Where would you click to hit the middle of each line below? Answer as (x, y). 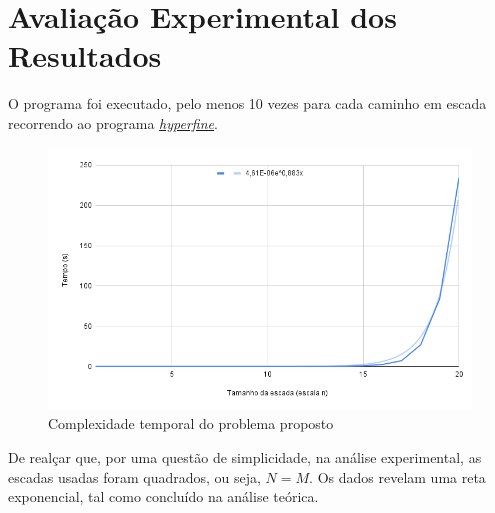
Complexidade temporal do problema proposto (191, 423)
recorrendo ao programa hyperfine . (113, 122)
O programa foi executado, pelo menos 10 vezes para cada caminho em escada (247, 103)
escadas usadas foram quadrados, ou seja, (134, 476)
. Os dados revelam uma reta (397, 476)
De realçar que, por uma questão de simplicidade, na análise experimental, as (245, 457)
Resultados (85, 55)
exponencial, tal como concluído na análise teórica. (163, 496)
